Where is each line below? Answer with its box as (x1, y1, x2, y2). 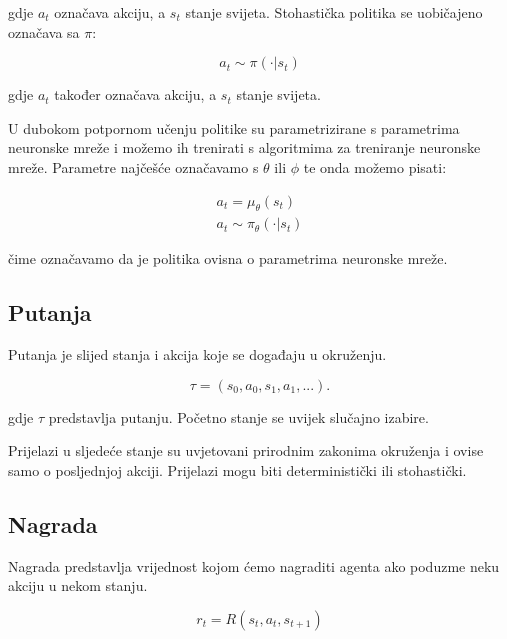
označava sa (8, 21, 80, 42)
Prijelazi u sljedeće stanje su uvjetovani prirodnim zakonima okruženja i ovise (8, 440, 484, 461)
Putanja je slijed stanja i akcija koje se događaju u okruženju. (8, 344, 387, 365)
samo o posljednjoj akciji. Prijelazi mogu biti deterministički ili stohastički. (8, 460, 467, 480)
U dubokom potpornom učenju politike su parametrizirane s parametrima (8, 117, 460, 138)
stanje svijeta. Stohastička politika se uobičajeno (185, 2, 483, 22)
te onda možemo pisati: (303, 156, 447, 177)
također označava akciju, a (54, 84, 217, 105)
